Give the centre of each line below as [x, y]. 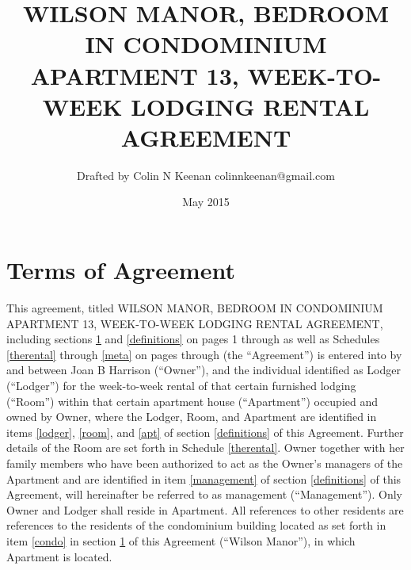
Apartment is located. [59, 556]
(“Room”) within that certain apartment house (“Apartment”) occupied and [192, 401]
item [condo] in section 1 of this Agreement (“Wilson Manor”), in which [181, 540]
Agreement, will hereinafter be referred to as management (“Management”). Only [205, 494]
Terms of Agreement [121, 270]
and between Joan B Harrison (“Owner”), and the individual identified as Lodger [204, 370]
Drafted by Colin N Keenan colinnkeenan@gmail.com [206, 175]
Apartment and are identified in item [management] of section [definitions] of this [204, 478]
